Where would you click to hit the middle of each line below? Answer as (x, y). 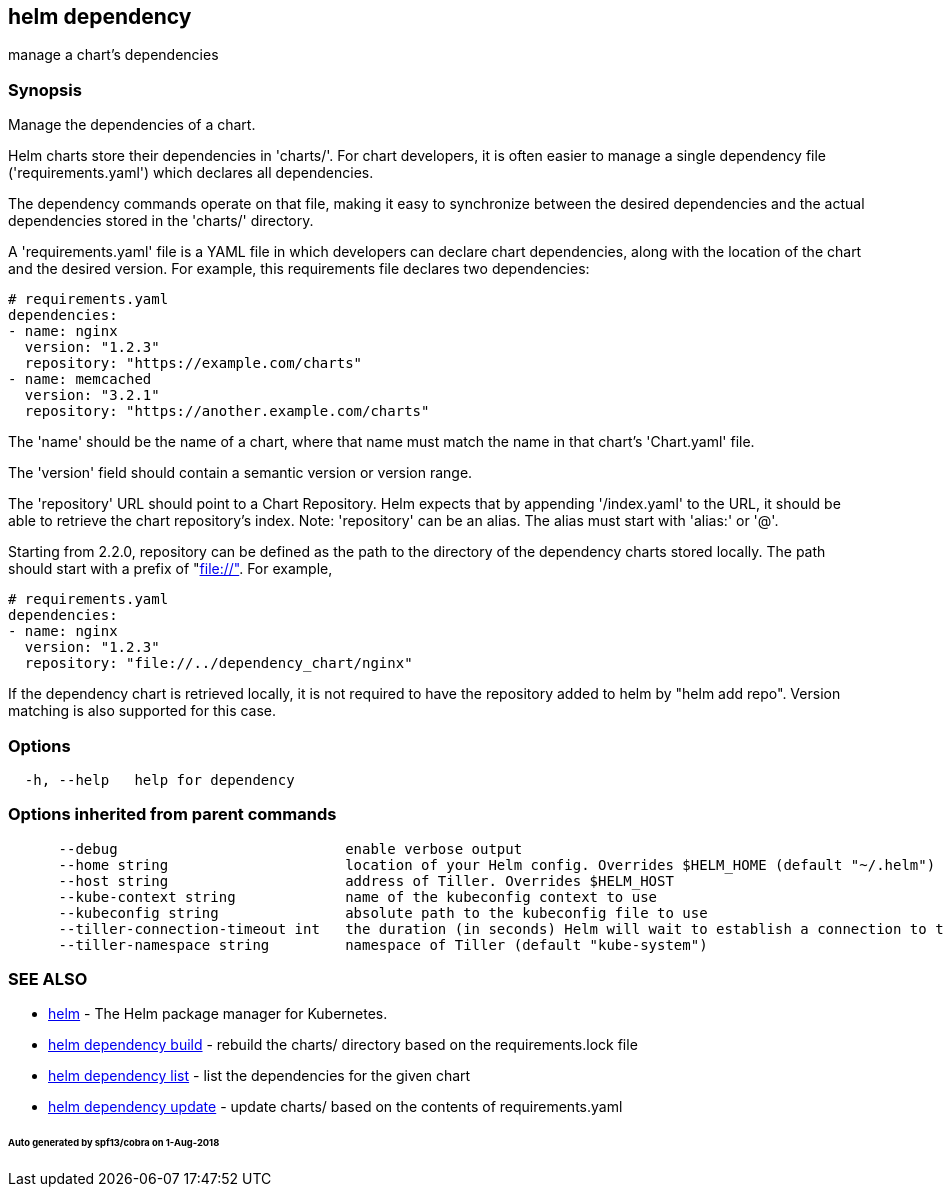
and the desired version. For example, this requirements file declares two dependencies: (299, 269)
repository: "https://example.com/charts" (193, 363)
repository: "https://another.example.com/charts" (227, 411)
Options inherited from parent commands (172, 814)
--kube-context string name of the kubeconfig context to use (358, 896)
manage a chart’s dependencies (113, 55)
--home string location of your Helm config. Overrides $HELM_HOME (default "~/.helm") (497, 864)
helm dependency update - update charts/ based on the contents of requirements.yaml (335, 1107)
